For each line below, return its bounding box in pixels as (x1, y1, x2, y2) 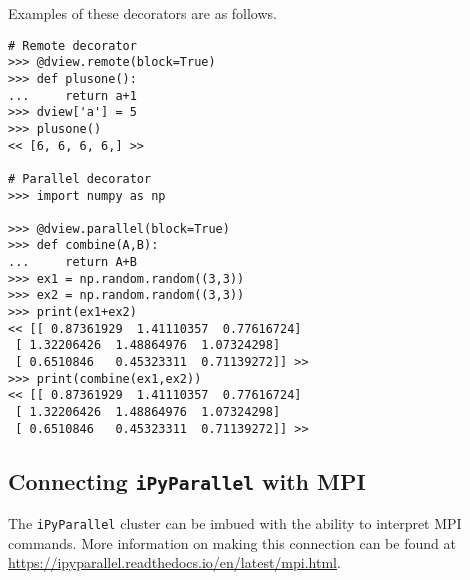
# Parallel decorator (8, 171, 152, 186)
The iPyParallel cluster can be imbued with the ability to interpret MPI (8, 513, 462, 534)
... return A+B (8, 255, 137, 270)
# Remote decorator (8, 38, 137, 53)
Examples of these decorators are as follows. (8, 3, 277, 23)
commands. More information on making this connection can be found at (8, 532, 456, 553)
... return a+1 (8, 88, 137, 103)
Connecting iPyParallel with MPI (8, 465, 366, 496)
